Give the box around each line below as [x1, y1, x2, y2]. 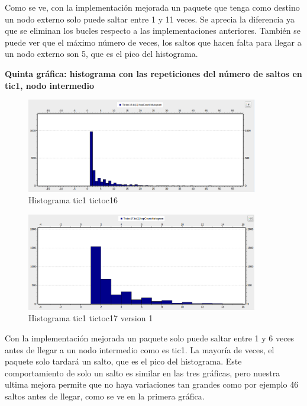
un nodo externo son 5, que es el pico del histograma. [5, 47, 198, 60]
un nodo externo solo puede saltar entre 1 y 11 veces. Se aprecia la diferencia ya [5, 12, 295, 25]
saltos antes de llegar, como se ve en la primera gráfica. [5, 390, 205, 402]
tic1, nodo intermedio [5, 79, 95, 91]
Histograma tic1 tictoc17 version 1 [28, 312, 153, 324]
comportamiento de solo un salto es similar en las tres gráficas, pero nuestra [5, 366, 280, 379]
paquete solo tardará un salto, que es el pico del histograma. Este [5, 355, 242, 367]
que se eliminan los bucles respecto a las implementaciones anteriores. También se [5, 24, 300, 37]
